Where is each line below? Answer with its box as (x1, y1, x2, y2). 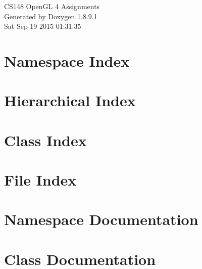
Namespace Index (4, 50, 130, 71)
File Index (4, 169, 77, 190)
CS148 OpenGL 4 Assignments (4, 1, 100, 11)
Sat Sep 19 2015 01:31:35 (4, 21, 81, 31)
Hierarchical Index (4, 90, 136, 111)
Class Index (4, 129, 87, 150)
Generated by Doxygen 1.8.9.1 (4, 11, 97, 21)
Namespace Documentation (4, 209, 198, 230)
